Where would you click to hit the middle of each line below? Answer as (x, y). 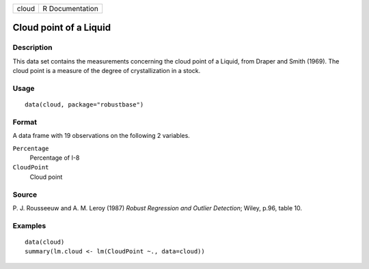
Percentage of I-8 (55, 158)
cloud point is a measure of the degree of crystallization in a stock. (107, 71)
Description (32, 48)
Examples (29, 225)
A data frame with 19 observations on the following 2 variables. (101, 136)
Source (25, 195)
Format (25, 122)
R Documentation (70, 9)
